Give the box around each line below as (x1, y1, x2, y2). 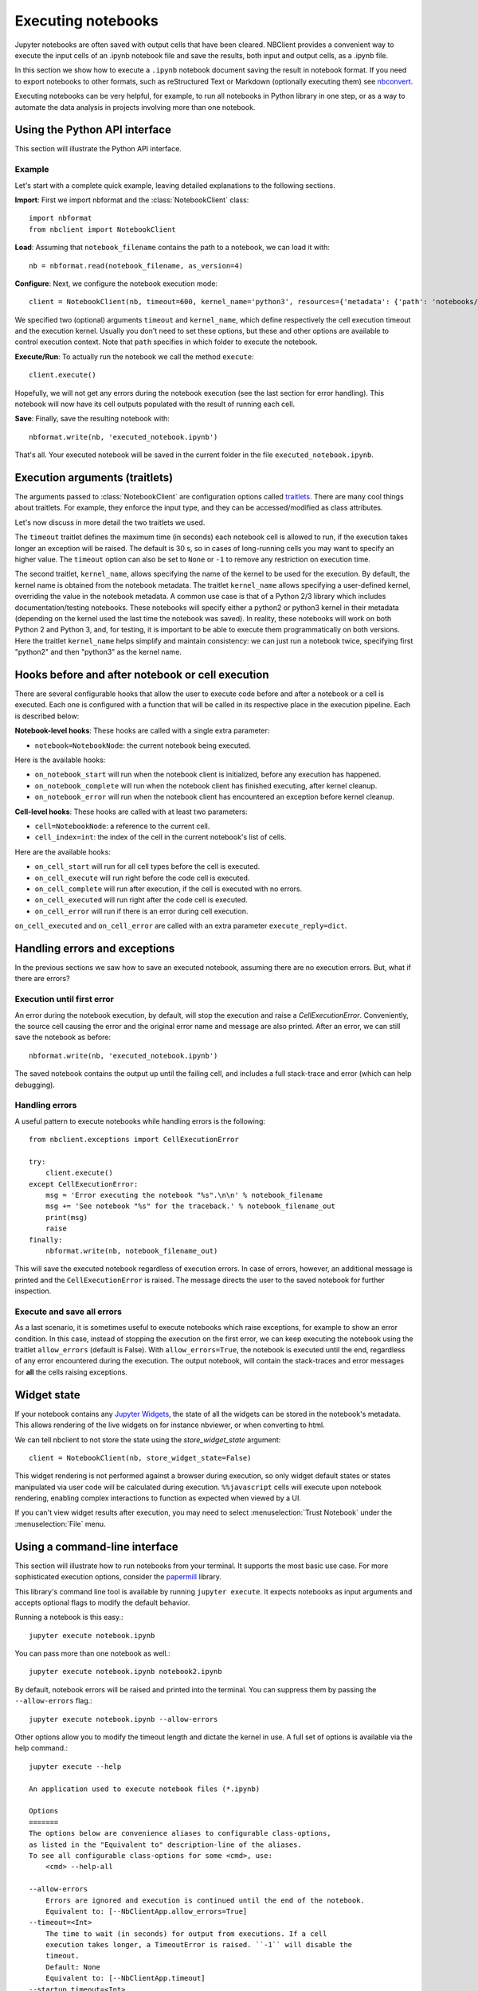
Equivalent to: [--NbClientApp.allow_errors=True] (45, 1907, 248, 1915)
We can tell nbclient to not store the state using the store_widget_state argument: (14, 1434, 281, 1445)
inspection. (14, 1286, 52, 1296)
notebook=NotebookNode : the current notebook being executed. (34, 741, 251, 750)
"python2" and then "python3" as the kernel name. (14, 647, 182, 657)
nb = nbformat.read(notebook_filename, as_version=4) (29, 261, 243, 270)
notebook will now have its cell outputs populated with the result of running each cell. (14, 399, 296, 409)
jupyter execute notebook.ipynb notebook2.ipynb (29, 1667, 222, 1676)
